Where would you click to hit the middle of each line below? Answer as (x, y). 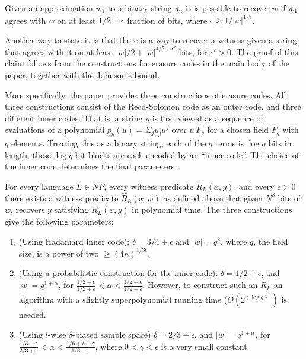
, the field (271, 241)
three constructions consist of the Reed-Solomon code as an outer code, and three (153, 106)
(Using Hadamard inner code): (74, 241)
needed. (32, 314)
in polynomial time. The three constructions (212, 209)
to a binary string (140, 8)
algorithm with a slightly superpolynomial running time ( (123, 299)
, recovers (28, 209)
